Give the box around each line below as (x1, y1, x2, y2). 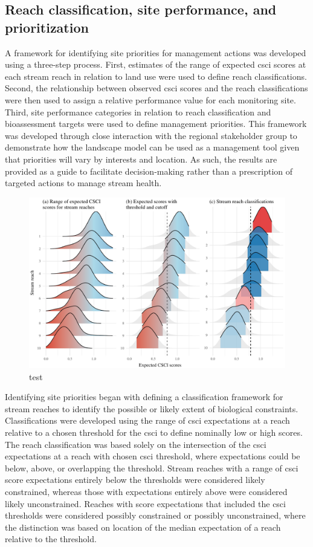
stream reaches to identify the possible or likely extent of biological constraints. (5, 402, 298, 415)
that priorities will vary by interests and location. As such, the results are (5, 152, 277, 165)
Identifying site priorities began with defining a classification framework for (5, 390, 283, 403)
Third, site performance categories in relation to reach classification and (5, 105, 271, 118)
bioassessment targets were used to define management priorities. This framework (5, 117, 307, 130)
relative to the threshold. (5, 532, 97, 545)
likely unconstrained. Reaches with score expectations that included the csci (5, 497, 286, 510)
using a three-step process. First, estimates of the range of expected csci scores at (5, 58, 306, 71)
